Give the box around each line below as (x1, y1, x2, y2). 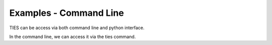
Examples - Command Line (9, 7, 124, 18)
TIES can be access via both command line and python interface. (9, 25, 145, 31)
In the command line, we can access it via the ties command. (9, 34, 136, 40)
